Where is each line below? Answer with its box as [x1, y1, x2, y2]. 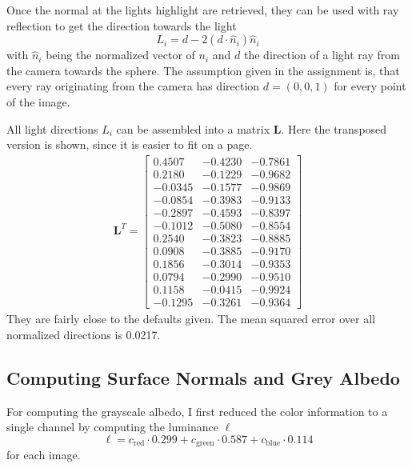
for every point [334, 78, 406, 94]
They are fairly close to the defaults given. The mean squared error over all [6, 310, 375, 327]
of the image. [6, 93, 70, 110]
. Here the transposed [281, 120, 387, 137]
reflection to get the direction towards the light [6, 17, 237, 34]
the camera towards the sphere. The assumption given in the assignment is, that [6, 62, 400, 78]
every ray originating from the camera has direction [6, 78, 260, 94]
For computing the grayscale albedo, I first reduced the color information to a [6, 402, 388, 419]
